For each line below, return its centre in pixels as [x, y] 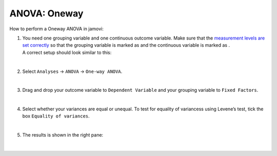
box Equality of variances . [56, 116]
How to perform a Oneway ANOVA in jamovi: [56, 29]
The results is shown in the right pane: [63, 135]
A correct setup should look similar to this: [67, 52]
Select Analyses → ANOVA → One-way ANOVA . [72, 71]
